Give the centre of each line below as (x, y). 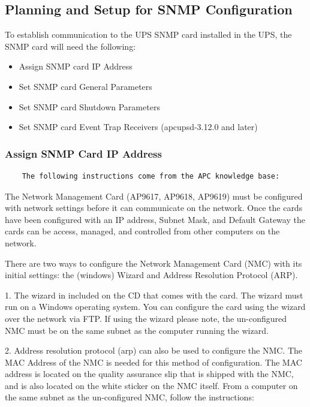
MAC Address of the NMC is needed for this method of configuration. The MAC (154, 362)
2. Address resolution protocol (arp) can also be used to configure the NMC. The (154, 350)
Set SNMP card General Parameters (85, 86)
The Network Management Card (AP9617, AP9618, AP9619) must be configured (154, 196)
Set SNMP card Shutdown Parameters (89, 106)
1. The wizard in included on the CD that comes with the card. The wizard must (154, 295)
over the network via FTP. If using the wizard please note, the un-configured (146, 318)
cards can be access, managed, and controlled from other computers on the (142, 231)
